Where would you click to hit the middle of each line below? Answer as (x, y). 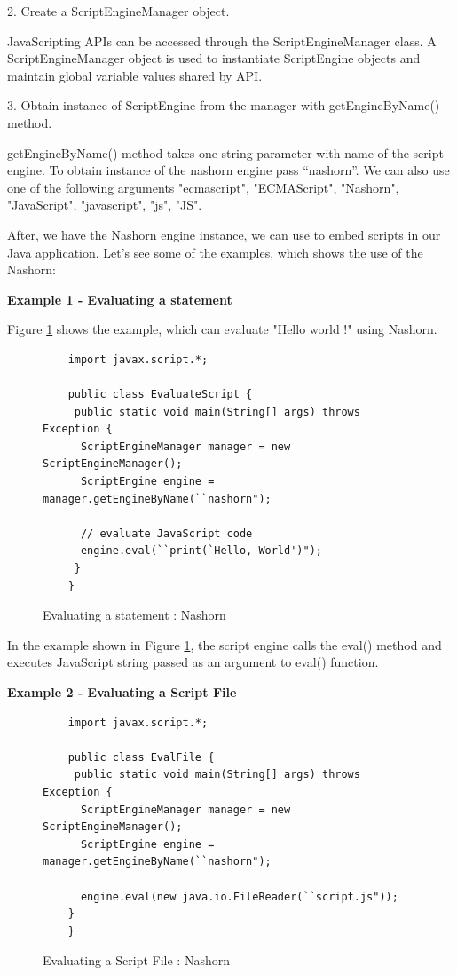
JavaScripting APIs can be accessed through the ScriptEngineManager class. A (222, 40)
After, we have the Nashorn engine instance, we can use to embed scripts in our (224, 234)
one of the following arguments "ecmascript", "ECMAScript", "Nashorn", (203, 187)
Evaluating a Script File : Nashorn (136, 960)
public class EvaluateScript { (160, 395)
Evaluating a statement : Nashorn (134, 615)
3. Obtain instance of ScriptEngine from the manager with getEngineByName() (224, 105)
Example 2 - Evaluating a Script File (122, 692)
